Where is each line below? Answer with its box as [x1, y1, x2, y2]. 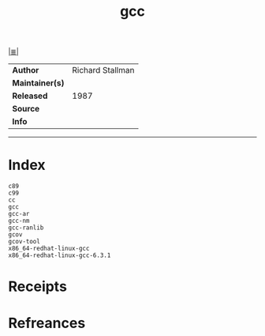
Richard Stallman [72, 65, 135, 76]
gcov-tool [8, 238, 41, 246]
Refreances [8, 314, 86, 332]
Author [12, 65, 39, 76]
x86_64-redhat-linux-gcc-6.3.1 [8, 251, 111, 259]
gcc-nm [8, 217, 30, 225]
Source [12, 104, 40, 115]
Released [12, 90, 48, 101]
